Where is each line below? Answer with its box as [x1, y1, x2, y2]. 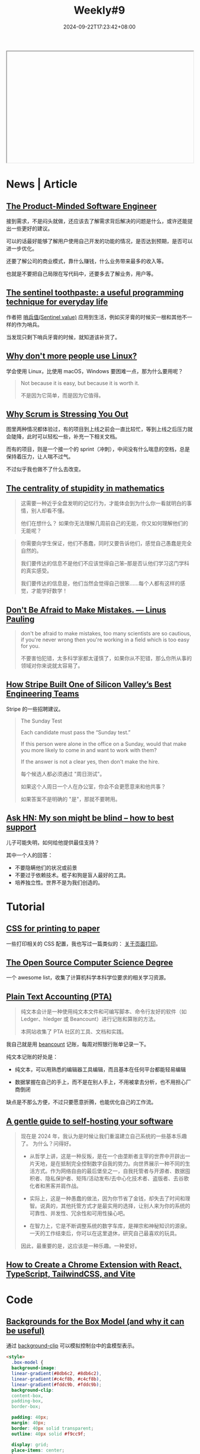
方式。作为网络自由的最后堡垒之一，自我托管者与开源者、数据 [34, 1167, 185, 1175]
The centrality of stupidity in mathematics [6, 483, 164, 493]
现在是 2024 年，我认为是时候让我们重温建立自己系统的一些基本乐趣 [20, 1132, 188, 1140]
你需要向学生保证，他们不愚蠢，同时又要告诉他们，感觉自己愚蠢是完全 [20, 540, 192, 547]
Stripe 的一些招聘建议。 [6, 705, 64, 712]
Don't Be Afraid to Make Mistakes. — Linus [6, 604, 167, 615]
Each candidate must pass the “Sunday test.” [20, 728, 131, 736]
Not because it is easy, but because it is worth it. [20, 379, 140, 386]
